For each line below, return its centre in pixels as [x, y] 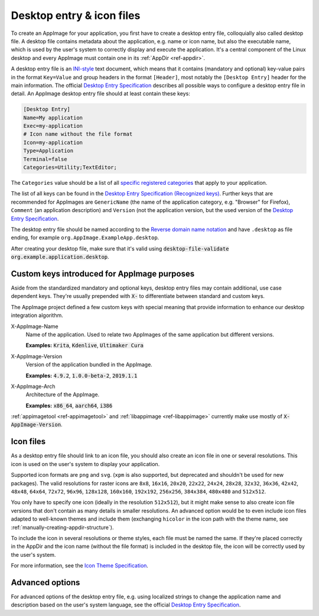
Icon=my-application [53, 142]
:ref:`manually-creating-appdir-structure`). [62, 527]
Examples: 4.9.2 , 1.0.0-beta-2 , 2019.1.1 [82, 376]
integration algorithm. [37, 315]
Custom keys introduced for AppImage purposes [103, 273]
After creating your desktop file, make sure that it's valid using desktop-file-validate [120, 248]
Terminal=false [45, 159]
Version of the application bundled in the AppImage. [89, 365]
